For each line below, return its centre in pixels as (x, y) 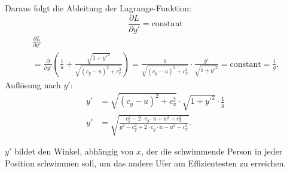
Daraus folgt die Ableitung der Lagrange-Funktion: (98, 8)
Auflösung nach (33, 84)
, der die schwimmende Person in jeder (212, 151)
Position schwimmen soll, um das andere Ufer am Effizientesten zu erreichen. (146, 163)
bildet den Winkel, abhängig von (74, 151)
